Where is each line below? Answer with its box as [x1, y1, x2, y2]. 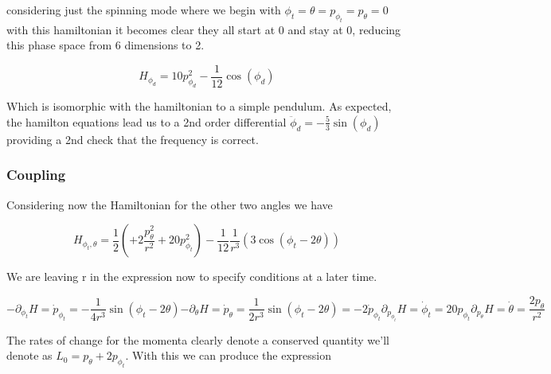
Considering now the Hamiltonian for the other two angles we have [6, 196, 333, 212]
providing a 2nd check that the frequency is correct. [6, 131, 259, 147]
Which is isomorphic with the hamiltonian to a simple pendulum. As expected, [6, 98, 392, 115]
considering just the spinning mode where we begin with [6, 2, 281, 18]
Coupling [6, 165, 66, 185]
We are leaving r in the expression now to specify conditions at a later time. [6, 268, 377, 285]
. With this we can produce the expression [125, 347, 332, 364]
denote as [6, 347, 53, 364]
